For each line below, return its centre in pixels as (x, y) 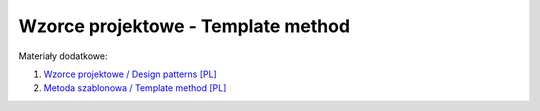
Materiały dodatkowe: (63, 56)
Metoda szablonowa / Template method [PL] (135, 88)
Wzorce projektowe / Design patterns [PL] (130, 74)
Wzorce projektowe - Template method (184, 26)
